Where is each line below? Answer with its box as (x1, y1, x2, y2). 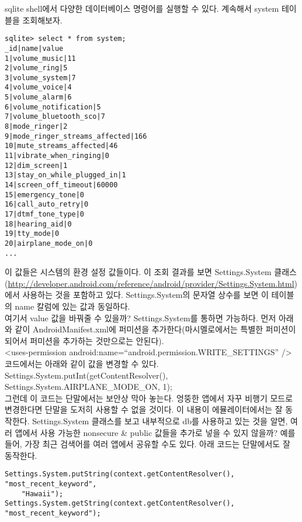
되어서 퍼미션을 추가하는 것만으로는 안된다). (5, 334, 164, 346)
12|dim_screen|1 (5, 161, 68, 170)
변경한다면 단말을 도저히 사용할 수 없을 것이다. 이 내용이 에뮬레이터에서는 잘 (5, 403, 283, 415)
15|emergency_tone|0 (5, 190, 85, 199)
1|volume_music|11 (5, 54, 76, 63)
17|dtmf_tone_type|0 (5, 210, 85, 218)
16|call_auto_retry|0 (5, 200, 89, 209)
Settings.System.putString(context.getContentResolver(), (5, 470, 235, 479)
